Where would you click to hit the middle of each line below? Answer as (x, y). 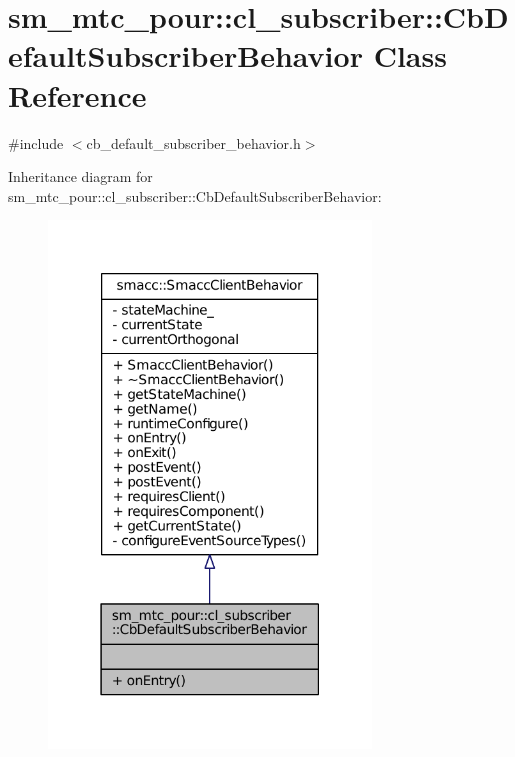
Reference (77, 94)
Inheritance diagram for (80, 176)
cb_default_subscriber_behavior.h (193, 142)
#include (36, 142)
